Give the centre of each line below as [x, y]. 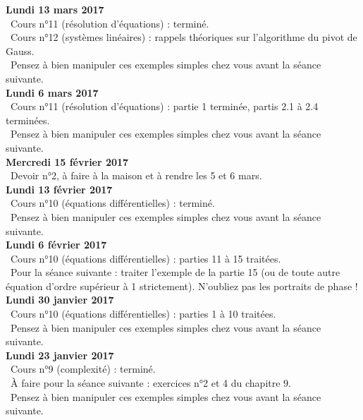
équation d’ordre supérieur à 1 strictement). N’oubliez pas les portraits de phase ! [182, 286]
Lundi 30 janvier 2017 [60, 300]
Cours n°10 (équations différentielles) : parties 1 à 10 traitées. [143, 314]
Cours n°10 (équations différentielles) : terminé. [112, 203]
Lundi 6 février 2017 [56, 245]
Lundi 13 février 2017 [59, 189]
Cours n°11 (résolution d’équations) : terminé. [110, 23]
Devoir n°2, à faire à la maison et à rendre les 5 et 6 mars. [136, 175]
